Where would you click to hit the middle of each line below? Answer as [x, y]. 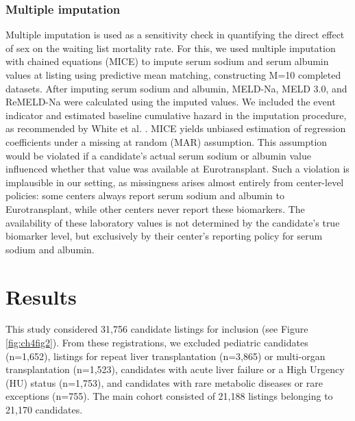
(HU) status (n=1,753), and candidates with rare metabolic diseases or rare [164, 382]
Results [41, 296]
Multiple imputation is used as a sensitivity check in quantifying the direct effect [175, 35]
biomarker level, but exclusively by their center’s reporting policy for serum [164, 236]
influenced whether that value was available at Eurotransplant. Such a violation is [177, 169]
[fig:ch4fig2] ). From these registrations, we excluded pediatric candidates [157, 343]
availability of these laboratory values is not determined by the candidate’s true [173, 222]
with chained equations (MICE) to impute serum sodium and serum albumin [167, 61]
